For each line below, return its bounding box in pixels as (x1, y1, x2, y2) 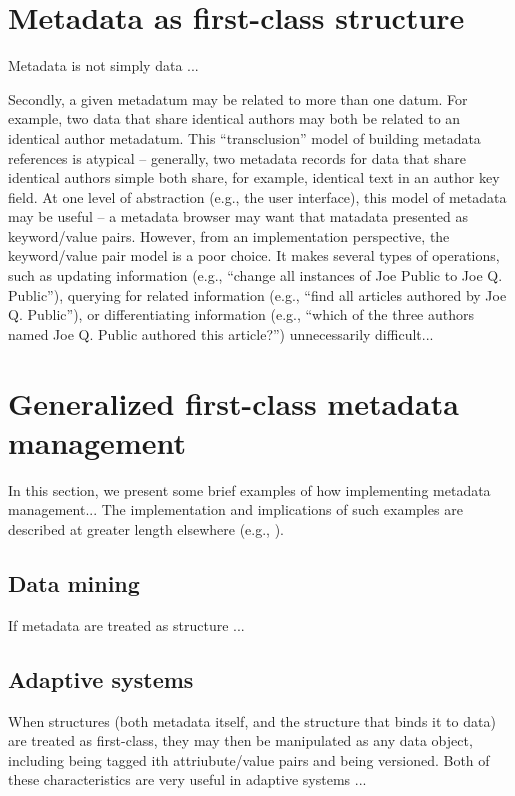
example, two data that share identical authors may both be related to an (8, 108, 461, 129)
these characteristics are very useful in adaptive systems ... (8, 769, 367, 790)
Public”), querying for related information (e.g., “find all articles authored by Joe (8, 284, 507, 305)
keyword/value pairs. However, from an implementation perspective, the (8, 225, 450, 246)
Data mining (8, 567, 140, 598)
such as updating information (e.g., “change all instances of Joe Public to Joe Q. (8, 265, 503, 286)
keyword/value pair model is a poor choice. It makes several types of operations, (8, 245, 500, 266)
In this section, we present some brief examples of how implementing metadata (8, 479, 491, 500)
